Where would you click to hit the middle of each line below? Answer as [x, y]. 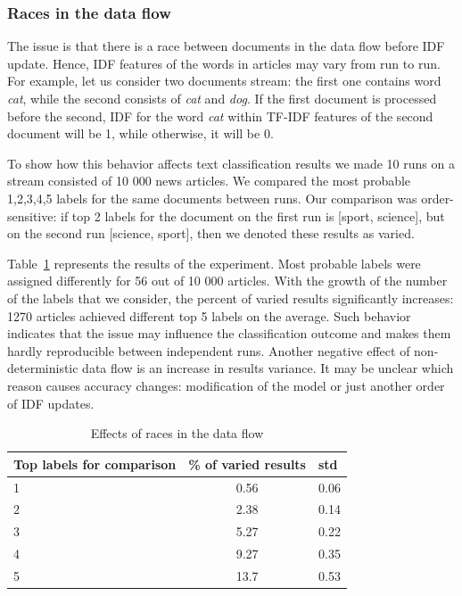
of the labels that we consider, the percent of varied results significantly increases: [231, 298]
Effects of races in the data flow [177, 433]
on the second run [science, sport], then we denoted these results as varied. [211, 233]
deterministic [43, 368]
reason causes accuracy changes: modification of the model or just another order [226, 385]
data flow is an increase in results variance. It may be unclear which [268, 368]
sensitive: [32, 215]
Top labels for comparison [95, 464]
